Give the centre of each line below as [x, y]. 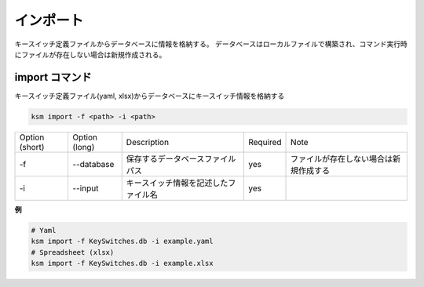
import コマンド [53, 77]
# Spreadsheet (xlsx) [73, 252]
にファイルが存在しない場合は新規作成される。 [90, 54]
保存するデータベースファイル [181, 158]
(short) [32, 147]
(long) [84, 147]
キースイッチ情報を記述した [177, 183]
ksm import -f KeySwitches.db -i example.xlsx [122, 263]
